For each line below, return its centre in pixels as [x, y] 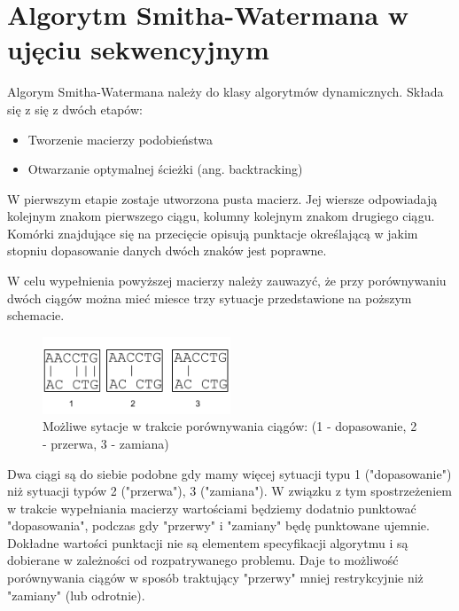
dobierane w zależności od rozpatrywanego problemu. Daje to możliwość [203, 560]
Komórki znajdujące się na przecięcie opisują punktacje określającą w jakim [213, 233]
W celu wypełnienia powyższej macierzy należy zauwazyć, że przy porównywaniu [227, 281]
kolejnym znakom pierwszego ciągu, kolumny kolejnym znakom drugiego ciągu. [221, 216]
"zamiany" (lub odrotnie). [76, 595]
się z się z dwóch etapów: [75, 109]
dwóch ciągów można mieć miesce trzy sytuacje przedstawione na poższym [210, 298]
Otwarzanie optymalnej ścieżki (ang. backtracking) [165, 169]
